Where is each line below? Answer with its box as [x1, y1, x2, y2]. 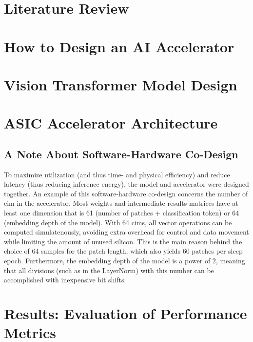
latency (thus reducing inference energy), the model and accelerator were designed [4, 179, 249, 189]
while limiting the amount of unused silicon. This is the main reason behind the [4, 236, 242, 246]
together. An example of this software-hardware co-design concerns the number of [4, 188, 248, 198]
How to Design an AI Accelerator [4, 36, 234, 56]
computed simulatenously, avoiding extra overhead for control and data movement [4, 227, 249, 237]
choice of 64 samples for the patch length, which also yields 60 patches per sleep [4, 246, 243, 256]
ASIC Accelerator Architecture [4, 113, 218, 133]
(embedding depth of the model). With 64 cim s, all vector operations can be [4, 217, 232, 227]
